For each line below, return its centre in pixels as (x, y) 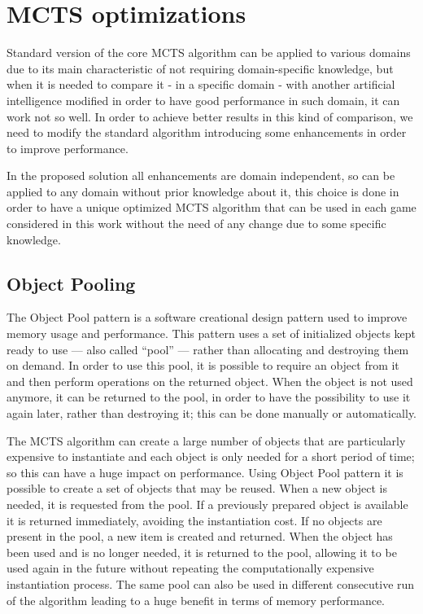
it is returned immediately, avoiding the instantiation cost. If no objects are (194, 520)
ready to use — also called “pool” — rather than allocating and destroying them (208, 349)
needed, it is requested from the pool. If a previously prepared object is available (207, 504)
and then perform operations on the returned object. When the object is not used (210, 381)
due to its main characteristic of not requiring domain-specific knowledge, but (200, 68)
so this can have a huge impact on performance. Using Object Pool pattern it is (205, 472)
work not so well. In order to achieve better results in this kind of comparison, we (210, 116)
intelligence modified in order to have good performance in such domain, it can (203, 100)
